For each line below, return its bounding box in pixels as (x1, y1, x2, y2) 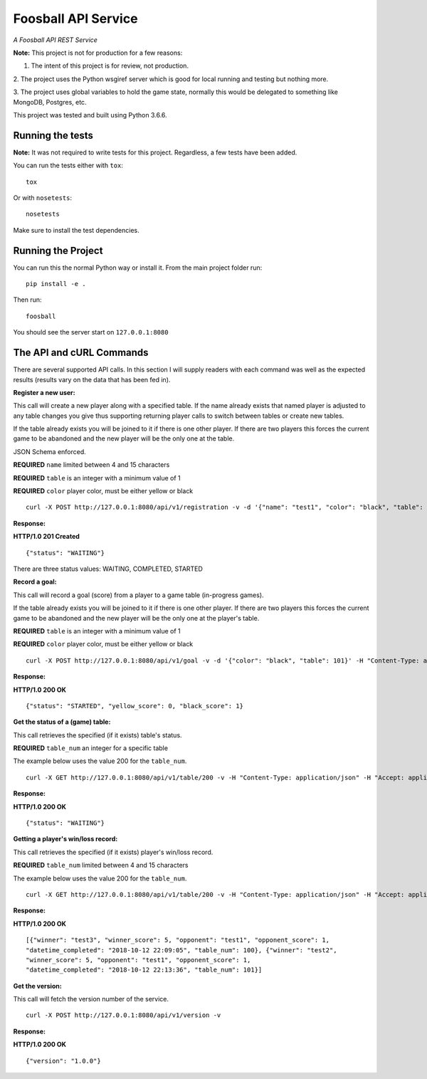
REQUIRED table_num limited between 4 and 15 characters (13, 861, 189, 870)
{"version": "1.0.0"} (26, 1057, 101, 1065)
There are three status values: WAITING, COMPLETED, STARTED (13, 564, 203, 573)
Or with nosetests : (13, 193, 73, 202)
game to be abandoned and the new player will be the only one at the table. (13, 434, 235, 443)
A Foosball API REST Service (13, 36, 97, 44)
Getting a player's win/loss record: (13, 835, 118, 843)
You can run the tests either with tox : (13, 161, 124, 170)
